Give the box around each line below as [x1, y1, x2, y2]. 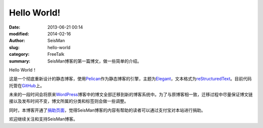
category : [9, 51, 30, 57]
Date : [9, 24, 20, 30]
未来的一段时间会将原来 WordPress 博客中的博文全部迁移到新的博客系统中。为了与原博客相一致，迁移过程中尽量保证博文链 [9, 92, 253, 97]
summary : [9, 58, 31, 64]
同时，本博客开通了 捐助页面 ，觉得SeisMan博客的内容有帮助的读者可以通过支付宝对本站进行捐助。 [9, 107, 206, 113]
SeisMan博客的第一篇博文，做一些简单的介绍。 [47, 58, 142, 64]
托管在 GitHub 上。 [9, 82, 45, 88]
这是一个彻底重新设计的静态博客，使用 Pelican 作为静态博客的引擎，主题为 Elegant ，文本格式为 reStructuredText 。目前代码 [9, 76, 252, 82]
